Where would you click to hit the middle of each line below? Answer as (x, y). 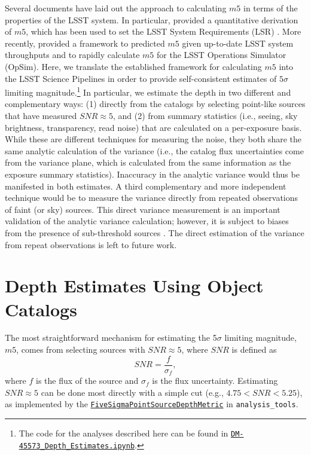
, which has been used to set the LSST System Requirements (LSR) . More (164, 31)
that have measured (41, 115)
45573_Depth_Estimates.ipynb (77, 446)
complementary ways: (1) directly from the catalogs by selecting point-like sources (155, 104)
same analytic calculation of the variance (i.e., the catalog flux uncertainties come (154, 150)
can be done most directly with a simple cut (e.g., (132, 392)
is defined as (254, 349)
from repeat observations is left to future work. (91, 244)
